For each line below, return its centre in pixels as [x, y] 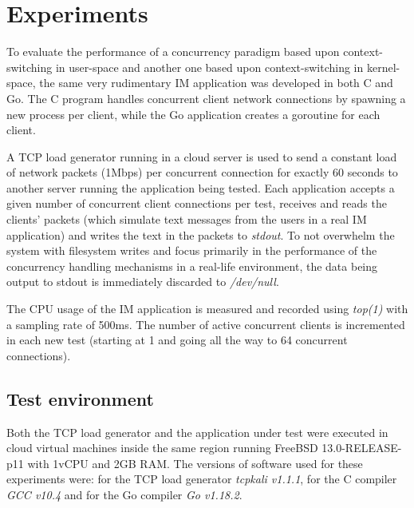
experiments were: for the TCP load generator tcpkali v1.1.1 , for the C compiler [202, 479]
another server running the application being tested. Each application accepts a [201, 187]
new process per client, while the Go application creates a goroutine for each [193, 114]
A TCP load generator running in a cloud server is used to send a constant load [202, 156]
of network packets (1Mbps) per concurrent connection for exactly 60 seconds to [202, 172]
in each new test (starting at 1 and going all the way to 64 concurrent [177, 340]
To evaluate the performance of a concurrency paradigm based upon [173, 52]
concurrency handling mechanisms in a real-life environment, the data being [192, 266]
